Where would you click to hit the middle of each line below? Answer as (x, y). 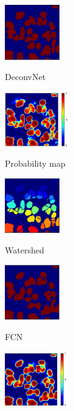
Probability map (35, 163)
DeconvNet (25, 77)
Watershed (25, 250)
